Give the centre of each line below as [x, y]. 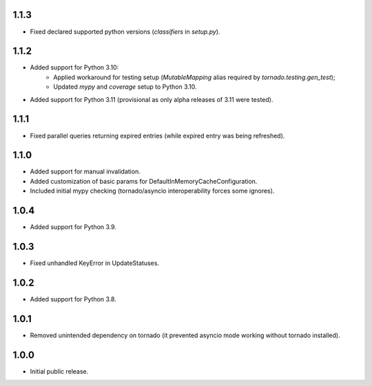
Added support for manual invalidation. [85, 171]
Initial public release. [59, 371]
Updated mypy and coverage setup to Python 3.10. [125, 87]
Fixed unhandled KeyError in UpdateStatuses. [95, 263]
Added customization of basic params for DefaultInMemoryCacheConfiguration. [144, 181]
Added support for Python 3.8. [73, 299]
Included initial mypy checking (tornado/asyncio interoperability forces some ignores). [152, 191]
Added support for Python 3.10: [74, 67]
